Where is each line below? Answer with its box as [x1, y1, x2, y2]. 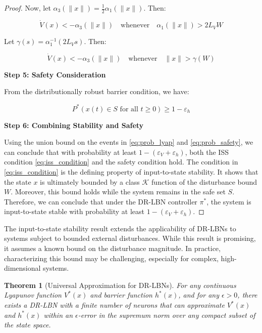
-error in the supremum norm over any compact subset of [78, 309, 255, 320]
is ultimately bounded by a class [40, 176, 140, 187]
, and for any [178, 289, 219, 300]
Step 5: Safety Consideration [4, 69, 106, 79]
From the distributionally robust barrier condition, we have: [4, 86, 189, 97]
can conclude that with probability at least [4, 146, 137, 157]
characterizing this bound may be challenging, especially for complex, [4, 253, 219, 263]
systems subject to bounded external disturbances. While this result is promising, [4, 233, 256, 243]
